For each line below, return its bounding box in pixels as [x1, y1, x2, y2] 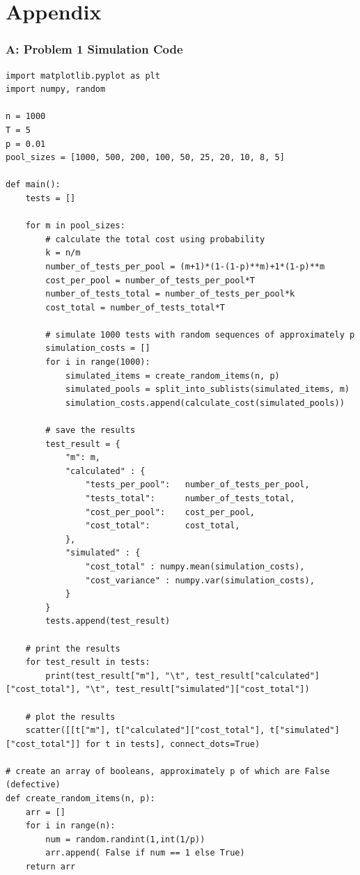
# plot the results [25, 711, 116, 722]
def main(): [6, 180, 61, 190]
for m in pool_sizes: [25, 221, 125, 231]
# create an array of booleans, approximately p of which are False [6, 766, 330, 776]
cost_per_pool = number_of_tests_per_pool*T [45, 275, 255, 285]
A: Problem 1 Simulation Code [6, 40, 183, 58]
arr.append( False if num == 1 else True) [45, 848, 245, 858]
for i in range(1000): [45, 357, 150, 368]
